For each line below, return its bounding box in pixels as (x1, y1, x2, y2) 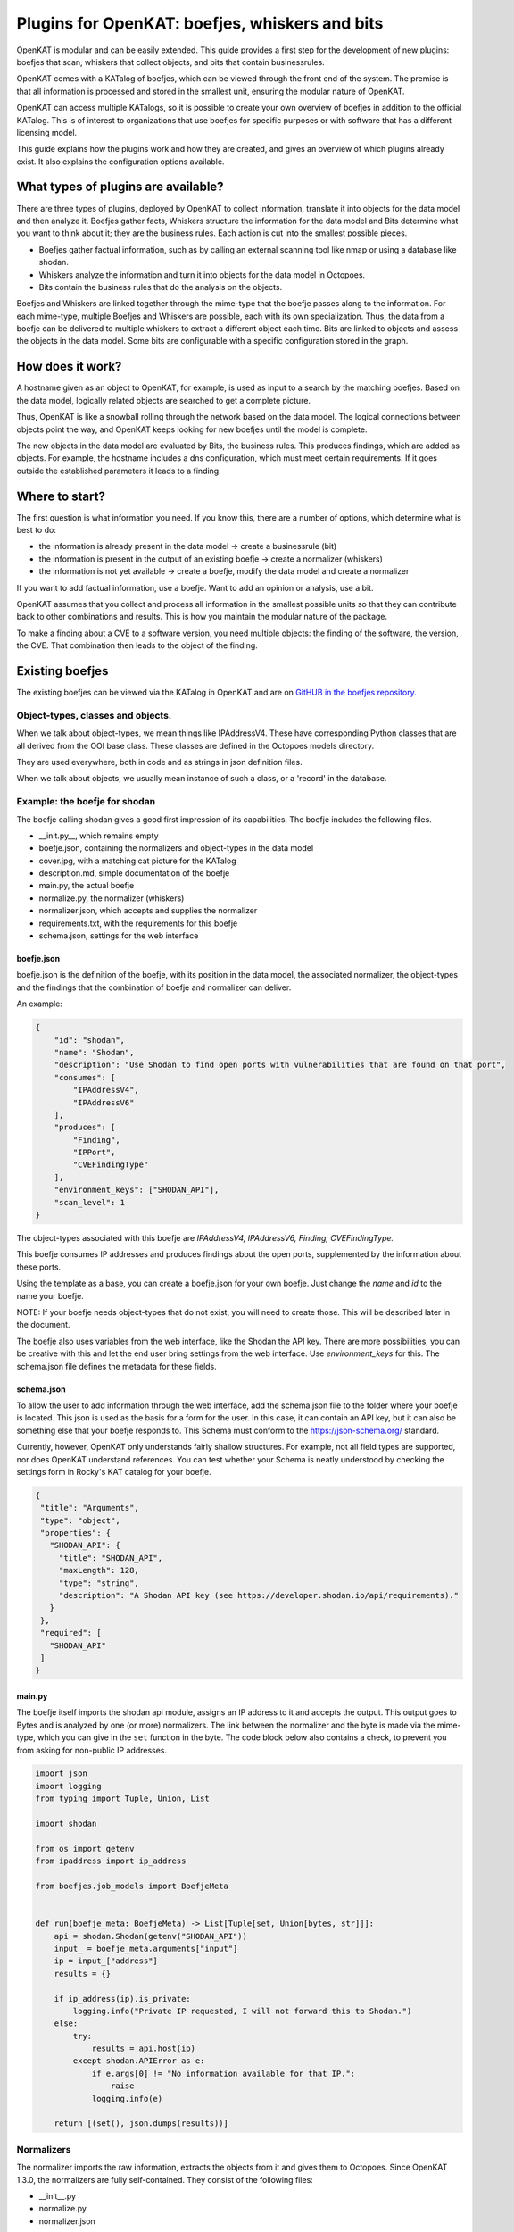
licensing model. (16, 127, 78, 137)
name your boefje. (16, 1290, 84, 1301)
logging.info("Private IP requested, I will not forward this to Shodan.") (72, 2005, 412, 2016)
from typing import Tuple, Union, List (35, 1794, 210, 1803)
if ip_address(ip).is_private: (54, 1994, 191, 2003)
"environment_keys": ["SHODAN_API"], (54, 1185, 220, 1195)
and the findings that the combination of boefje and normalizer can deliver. (16, 982, 292, 993)
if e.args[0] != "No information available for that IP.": (91, 2068, 356, 2078)
